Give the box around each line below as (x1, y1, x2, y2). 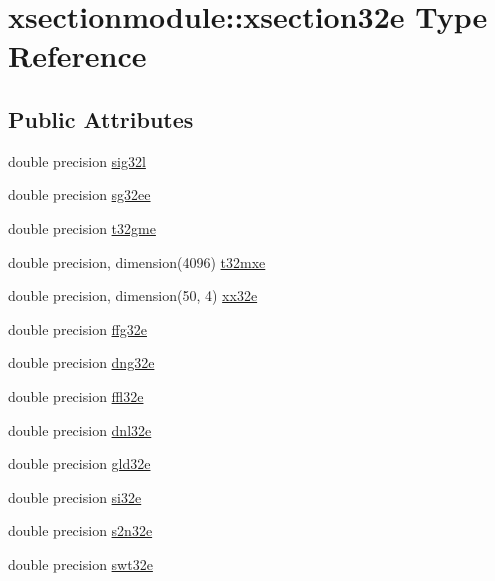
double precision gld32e (8, 453, 151, 474)
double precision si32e (8, 486, 142, 507)
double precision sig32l (8, 150, 146, 171)
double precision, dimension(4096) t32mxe (8, 251, 266, 272)
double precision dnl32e (8, 419, 152, 440)
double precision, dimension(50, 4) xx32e (8, 285, 258, 306)
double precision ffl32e (8, 385, 144, 406)
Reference (8, 35, 147, 76)
